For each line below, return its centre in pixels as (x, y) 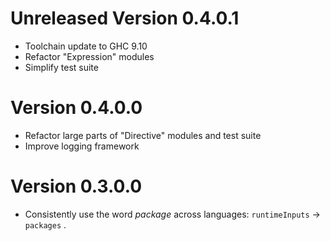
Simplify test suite (61, 67)
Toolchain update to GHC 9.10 (86, 46)
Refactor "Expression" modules (89, 56)
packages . (45, 224)
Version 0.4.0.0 (76, 108)
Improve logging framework (82, 146)
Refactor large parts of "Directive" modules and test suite (143, 135)
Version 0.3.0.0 (76, 186)
